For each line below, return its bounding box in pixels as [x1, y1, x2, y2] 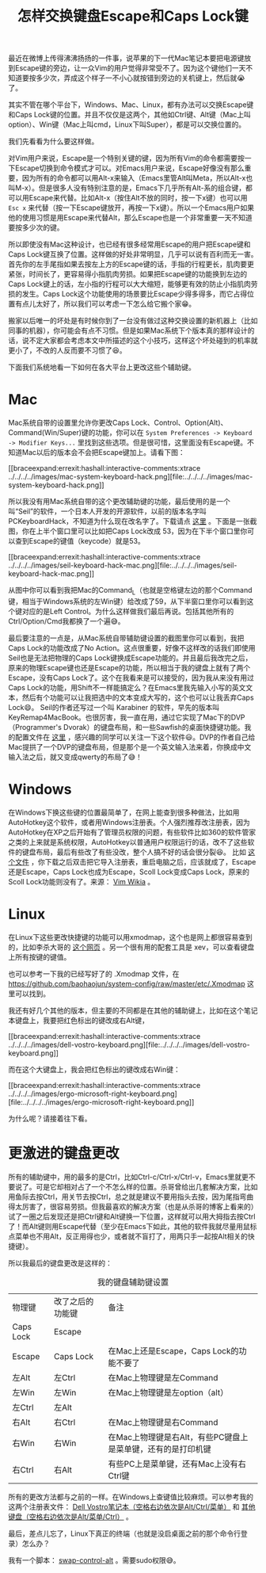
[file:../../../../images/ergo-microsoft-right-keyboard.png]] [8, 1097, 195, 1106]
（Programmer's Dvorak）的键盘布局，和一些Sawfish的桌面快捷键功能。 [8, 722, 245, 731]
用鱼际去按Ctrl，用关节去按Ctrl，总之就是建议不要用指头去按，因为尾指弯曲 [8, 1192, 254, 1201]
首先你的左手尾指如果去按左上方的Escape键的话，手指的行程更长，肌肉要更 [8, 259, 255, 269]
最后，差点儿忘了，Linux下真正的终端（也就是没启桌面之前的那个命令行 [8, 1529, 241, 1538]
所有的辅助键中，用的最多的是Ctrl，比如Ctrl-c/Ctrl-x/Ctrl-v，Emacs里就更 [8, 1172, 249, 1182]
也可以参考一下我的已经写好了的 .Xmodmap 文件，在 [8, 968, 180, 979]
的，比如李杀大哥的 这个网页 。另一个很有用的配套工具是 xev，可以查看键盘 [8, 942, 255, 952]
